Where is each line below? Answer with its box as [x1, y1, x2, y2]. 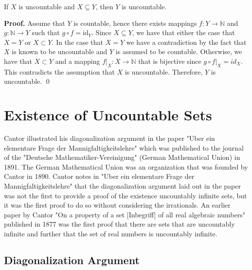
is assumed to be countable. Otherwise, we [115, 46, 242, 57]
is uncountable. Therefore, [125, 66, 203, 77]
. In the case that [52, 37, 104, 47]
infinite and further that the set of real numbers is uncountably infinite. [4, 229, 217, 239]
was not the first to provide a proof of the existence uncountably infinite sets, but [4, 190, 247, 200]
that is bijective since [138, 56, 201, 66]
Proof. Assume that [4, 18, 65, 28]
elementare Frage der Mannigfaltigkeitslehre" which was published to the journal [4, 142, 244, 153]
